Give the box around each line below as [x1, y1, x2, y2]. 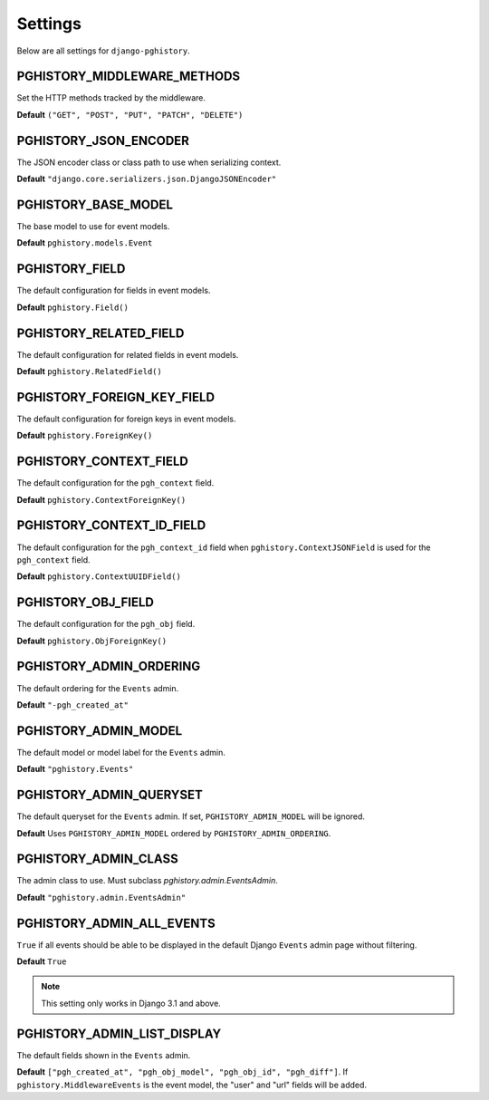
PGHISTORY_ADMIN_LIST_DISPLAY [16, 1026, 222, 1041]
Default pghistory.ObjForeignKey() [16, 635, 168, 646]
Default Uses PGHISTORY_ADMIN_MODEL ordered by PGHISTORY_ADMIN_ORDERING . [16, 827, 331, 838]
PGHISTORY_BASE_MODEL [16, 197, 174, 212]
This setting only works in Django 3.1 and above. [41, 998, 221, 1008]
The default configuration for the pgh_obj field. [16, 619, 196, 630]
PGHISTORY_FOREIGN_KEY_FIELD [16, 390, 216, 405]
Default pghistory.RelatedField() [16, 366, 162, 377]
